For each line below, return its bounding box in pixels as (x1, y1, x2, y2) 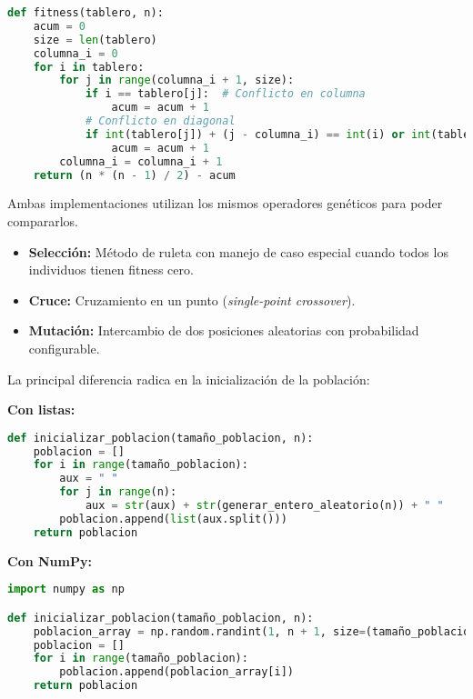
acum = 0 (33, 19, 86, 33)
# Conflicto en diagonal (85, 115, 236, 127)
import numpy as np (7, 583, 125, 596)
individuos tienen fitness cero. (28, 260, 194, 279)
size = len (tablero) (33, 33, 157, 46)
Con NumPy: (7, 551, 92, 570)
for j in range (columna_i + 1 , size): (59, 74, 295, 87)
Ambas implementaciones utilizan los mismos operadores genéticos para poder (7, 194, 443, 213)
